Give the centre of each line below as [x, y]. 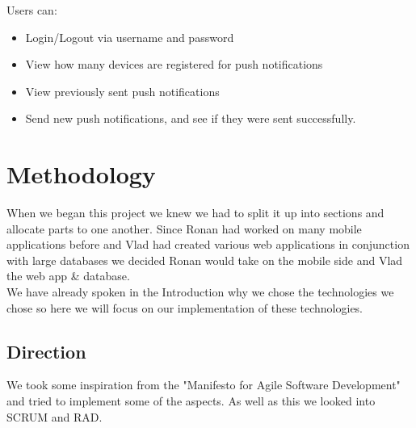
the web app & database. [68, 276]
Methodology [81, 174]
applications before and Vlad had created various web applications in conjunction [208, 244]
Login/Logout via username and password [130, 37]
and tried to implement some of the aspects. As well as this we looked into [191, 401]
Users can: [32, 10]
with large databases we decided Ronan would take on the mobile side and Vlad [205, 260]
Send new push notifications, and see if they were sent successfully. [191, 118]
